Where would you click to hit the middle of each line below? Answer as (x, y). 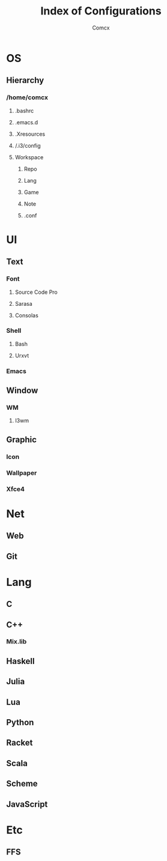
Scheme (22, 784)
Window (22, 391)
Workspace (29, 157)
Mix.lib (17, 642)
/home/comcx (27, 97)
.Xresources (30, 134)
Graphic (22, 440)
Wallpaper (22, 473)
